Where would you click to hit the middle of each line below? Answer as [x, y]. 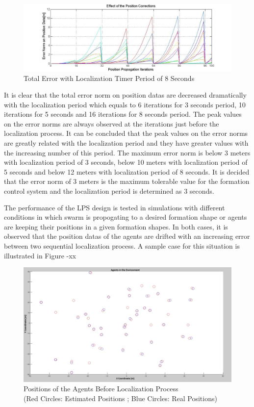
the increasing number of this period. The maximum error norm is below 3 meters [127, 152]
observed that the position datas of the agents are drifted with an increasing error [127, 236]
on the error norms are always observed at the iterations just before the [112, 123]
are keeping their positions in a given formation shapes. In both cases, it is [116, 226]
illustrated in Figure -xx [40, 255]
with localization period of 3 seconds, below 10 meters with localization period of [126, 162]
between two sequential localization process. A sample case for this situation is [122, 245]
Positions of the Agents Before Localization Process [101, 389]
